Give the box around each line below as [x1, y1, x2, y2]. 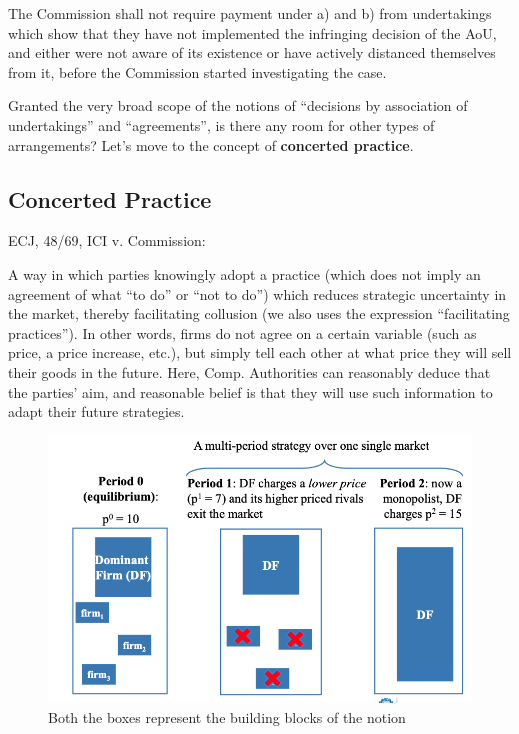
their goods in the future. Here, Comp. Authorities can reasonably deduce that [8, 361, 491, 382]
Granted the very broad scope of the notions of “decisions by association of [8, 95, 468, 116]
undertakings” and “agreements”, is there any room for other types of [8, 114, 435, 135]
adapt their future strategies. [8, 401, 185, 422]
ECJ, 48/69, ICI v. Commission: [8, 230, 206, 251]
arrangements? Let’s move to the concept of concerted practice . [8, 134, 414, 155]
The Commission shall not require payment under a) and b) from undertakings [8, 3, 492, 23]
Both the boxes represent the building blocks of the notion [48, 706, 406, 727]
